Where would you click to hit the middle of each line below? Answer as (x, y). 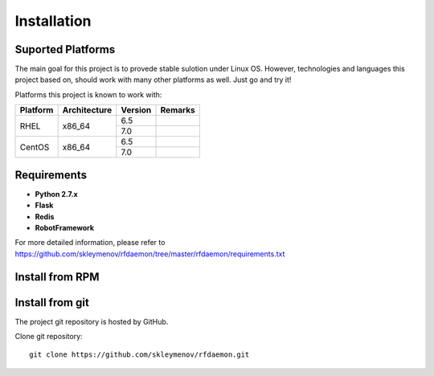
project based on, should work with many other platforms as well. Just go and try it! (153, 80)
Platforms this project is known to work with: (88, 94)
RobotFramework (65, 227)
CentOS (35, 147)
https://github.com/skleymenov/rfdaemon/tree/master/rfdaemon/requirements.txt (150, 254)
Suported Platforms (65, 49)
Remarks (178, 110)
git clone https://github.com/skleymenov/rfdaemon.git (139, 355)
